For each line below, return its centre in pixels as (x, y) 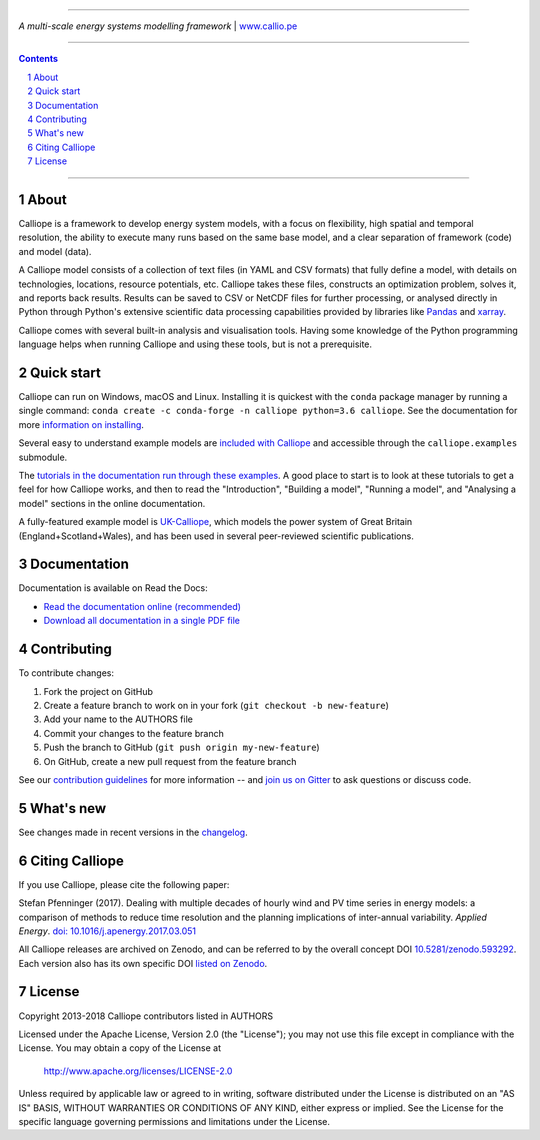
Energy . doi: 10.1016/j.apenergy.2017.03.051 (107, 931)
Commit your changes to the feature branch (133, 733)
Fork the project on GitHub (98, 691)
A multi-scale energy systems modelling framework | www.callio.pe (158, 26)
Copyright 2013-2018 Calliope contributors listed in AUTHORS (146, 1016)
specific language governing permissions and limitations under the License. (174, 1121)
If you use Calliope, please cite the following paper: (124, 884)
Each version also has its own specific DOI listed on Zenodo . (143, 963)
